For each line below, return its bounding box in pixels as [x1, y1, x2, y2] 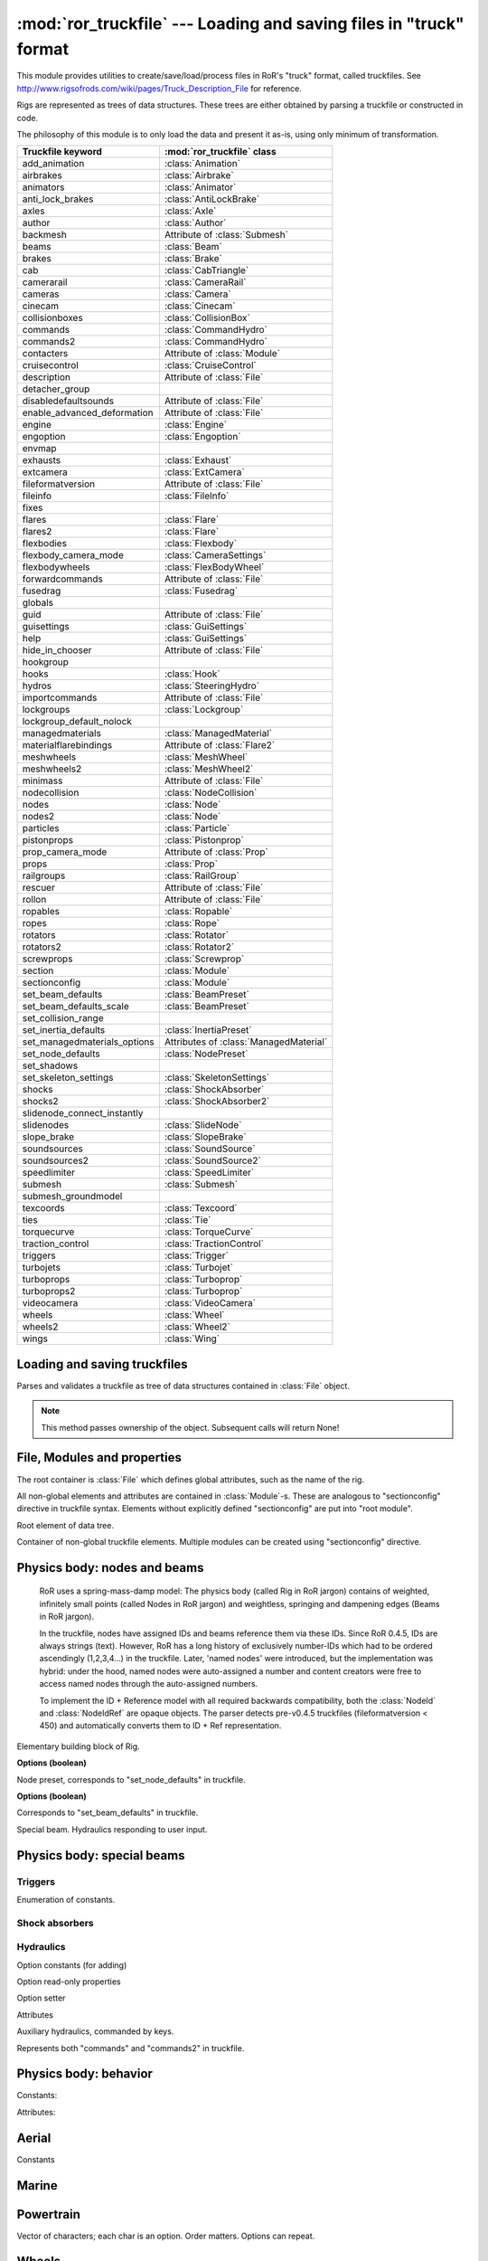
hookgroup [22, 656, 70, 668]
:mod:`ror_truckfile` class [164, 146, 277, 158]
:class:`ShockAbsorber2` [164, 1095, 270, 1108]
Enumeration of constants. [16, 1894, 116, 1905]
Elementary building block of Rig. [16, 1741, 140, 1752]
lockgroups [22, 704, 70, 716]
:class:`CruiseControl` [164, 359, 257, 372]
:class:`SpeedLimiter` [164, 1167, 255, 1179]
